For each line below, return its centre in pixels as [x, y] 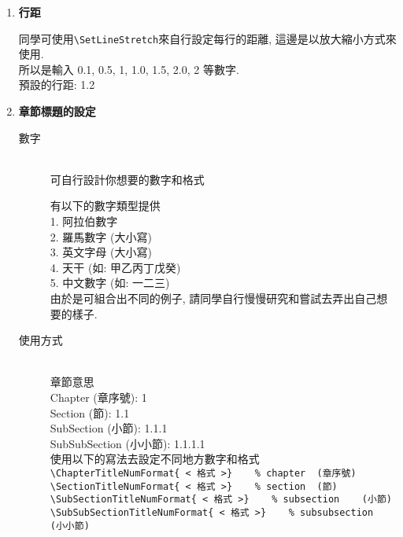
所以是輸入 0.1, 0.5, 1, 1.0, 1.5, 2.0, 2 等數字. [129, 69]
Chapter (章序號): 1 [98, 397]
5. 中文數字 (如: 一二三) [110, 283]
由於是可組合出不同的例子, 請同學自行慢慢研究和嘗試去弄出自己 [213, 298]
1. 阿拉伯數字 [84, 221]
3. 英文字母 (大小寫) [101, 252]
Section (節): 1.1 [90, 412]
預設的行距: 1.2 [57, 85]
